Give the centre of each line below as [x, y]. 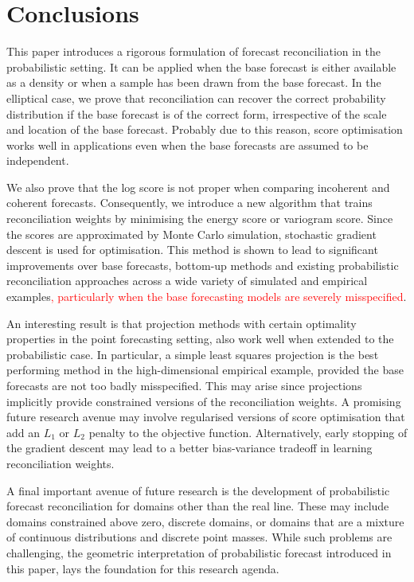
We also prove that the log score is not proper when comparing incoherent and [198, 187]
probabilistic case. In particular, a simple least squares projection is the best [193, 354]
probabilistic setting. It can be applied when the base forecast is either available [201, 66]
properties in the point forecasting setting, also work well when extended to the [200, 339]
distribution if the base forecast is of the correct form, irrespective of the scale [197, 113]
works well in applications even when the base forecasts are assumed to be [187, 145]
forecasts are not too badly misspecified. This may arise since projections [184, 385]
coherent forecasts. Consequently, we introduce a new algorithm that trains [189, 203]
